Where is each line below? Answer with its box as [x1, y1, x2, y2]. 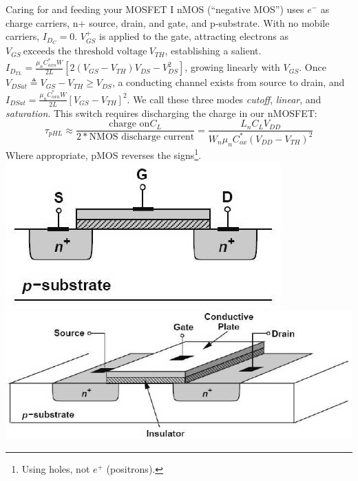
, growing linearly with [185, 60, 280, 74]
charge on [109, 119, 150, 129]
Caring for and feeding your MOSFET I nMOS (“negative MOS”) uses [6, 2, 304, 16]
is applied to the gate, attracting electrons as [99, 29, 288, 43]
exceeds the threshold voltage [23, 47, 147, 57]
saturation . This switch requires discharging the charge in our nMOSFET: [6, 105, 317, 120]
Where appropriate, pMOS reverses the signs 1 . [6, 146, 202, 162]
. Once [299, 60, 326, 74]
